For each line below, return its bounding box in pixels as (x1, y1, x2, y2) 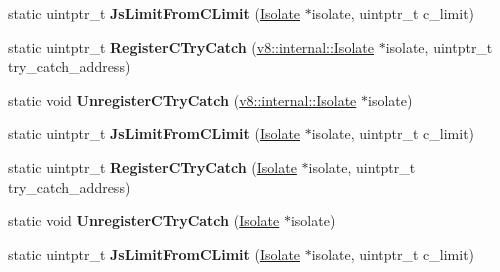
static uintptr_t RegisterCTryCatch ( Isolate (8, 156, 297, 177)
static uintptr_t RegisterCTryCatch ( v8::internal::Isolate (8, 36, 374, 57)
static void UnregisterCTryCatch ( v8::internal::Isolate (8, 89, 357, 110)
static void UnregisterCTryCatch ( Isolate (8, 210, 280, 231)
